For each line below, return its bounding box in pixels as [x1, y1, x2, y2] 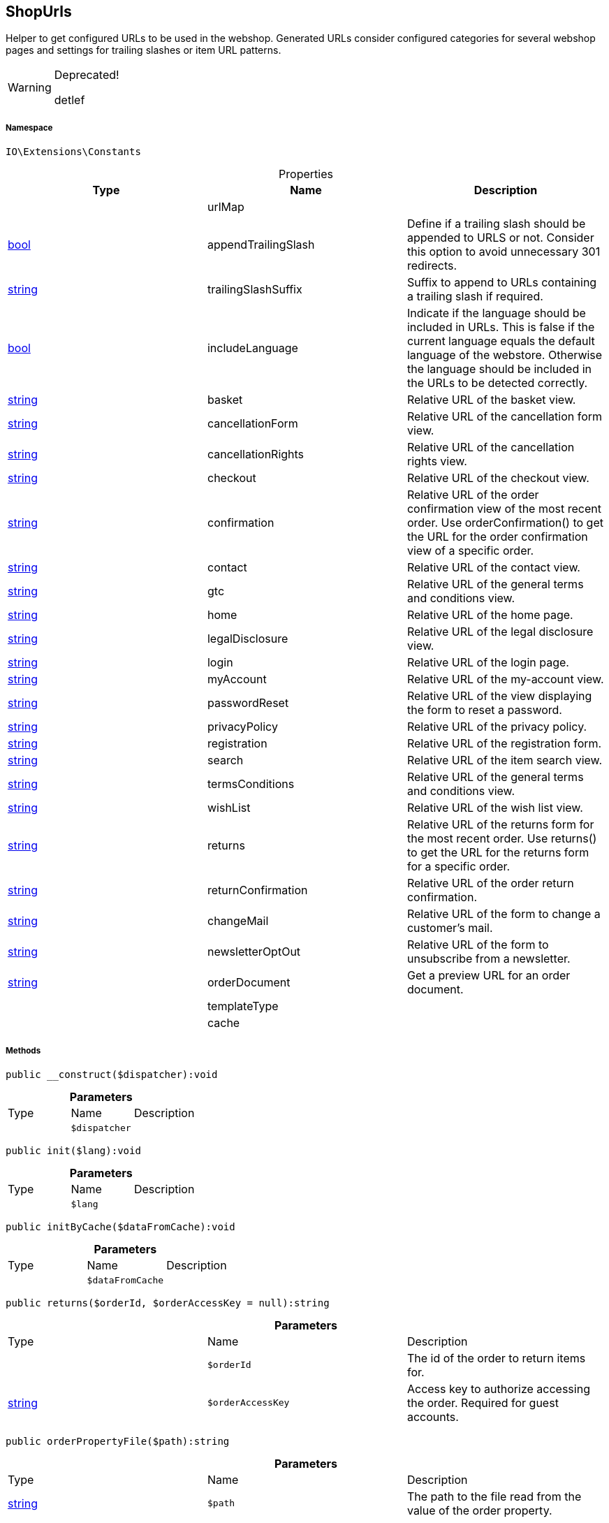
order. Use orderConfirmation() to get [406, 516, 603, 530]
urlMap [207, 200, 244, 214]
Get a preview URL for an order [406, 968, 571, 983]
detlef [54, 93, 85, 108]
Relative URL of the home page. [406, 608, 573, 622]
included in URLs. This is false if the [406, 320, 595, 335]
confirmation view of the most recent [406, 502, 601, 516]
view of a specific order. [406, 544, 534, 558]
